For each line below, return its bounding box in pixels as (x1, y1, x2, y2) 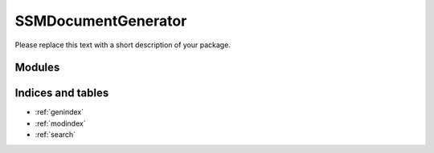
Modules (14, 61, 60, 74)
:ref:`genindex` (35, 107, 84, 117)
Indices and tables (14, 87, 109, 100)
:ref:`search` (35, 130, 76, 139)
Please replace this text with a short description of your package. (14, 40, 231, 50)
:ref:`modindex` (35, 119, 86, 128)
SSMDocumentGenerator (14, 12, 187, 30)
